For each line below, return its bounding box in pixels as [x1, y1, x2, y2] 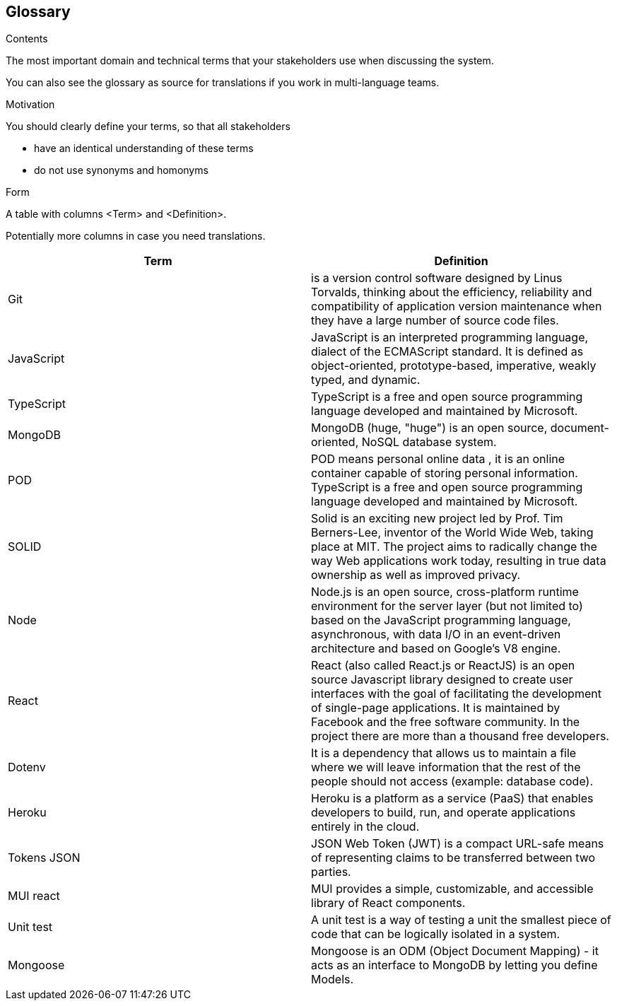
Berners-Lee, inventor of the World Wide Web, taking [311, 525, 594, 540]
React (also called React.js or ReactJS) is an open [311, 658, 575, 673]
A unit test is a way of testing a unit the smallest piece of [311, 913, 611, 928]
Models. [311, 972, 354, 987]
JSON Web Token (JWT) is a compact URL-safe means [311, 836, 604, 851]
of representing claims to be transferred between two [311, 850, 596, 865]
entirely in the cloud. [311, 819, 420, 834]
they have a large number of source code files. [311, 313, 559, 328]
